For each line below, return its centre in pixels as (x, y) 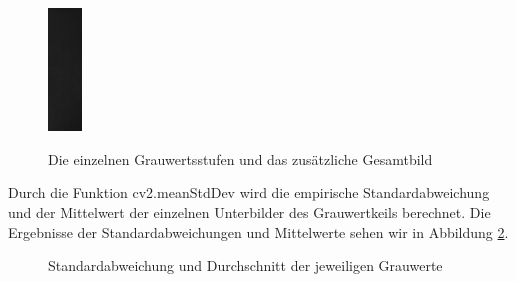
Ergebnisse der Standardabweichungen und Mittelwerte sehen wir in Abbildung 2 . (258, 231)
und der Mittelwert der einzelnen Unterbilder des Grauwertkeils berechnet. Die (249, 212)
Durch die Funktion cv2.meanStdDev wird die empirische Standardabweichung (249, 192)
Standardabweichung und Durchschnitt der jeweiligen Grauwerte (245, 265)
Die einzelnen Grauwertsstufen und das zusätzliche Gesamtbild (240, 158)
